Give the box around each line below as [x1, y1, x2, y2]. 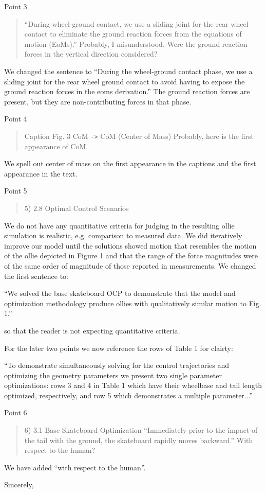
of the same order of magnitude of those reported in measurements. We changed [4, 260, 256, 271]
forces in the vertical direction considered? [24, 48, 158, 59]
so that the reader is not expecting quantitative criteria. [4, 325, 180, 336]
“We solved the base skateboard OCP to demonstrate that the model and [4, 288, 236, 298]
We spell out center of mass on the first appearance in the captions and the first [4, 158, 256, 169]
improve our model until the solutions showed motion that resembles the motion [4, 240, 257, 251]
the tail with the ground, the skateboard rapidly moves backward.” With [24, 434, 253, 445]
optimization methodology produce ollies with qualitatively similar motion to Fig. [4, 297, 261, 308]
